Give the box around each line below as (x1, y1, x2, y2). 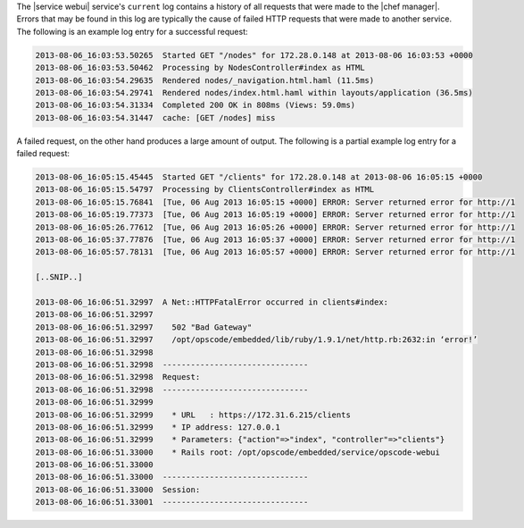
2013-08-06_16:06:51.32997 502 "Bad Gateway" (35, 322, 253, 332)
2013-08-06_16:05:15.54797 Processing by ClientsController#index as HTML (35, 184, 375, 195)
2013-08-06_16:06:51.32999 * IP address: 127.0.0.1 (35, 422, 280, 432)
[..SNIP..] (35, 272, 83, 282)
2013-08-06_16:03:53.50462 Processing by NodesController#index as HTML (35, 63, 365, 73)
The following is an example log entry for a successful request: (16, 26, 249, 37)
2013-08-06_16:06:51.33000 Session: (35, 484, 201, 495)
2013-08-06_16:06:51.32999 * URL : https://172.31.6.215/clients (35, 409, 352, 420)
